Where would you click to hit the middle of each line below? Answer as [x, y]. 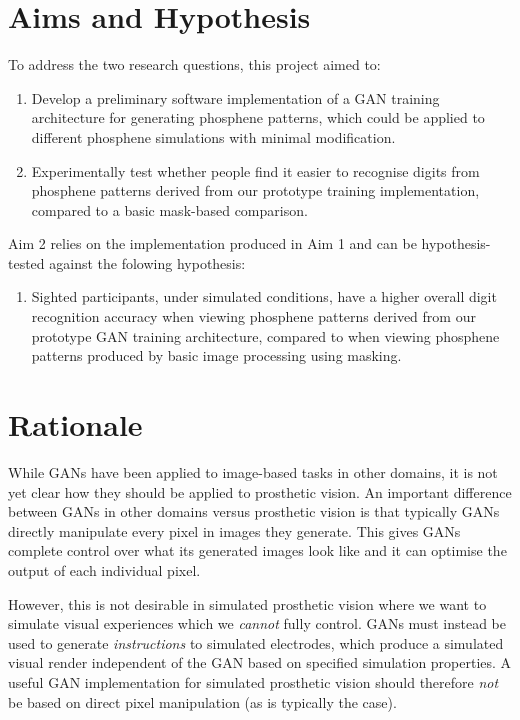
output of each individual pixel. [104, 569]
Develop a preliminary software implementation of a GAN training [235, 97]
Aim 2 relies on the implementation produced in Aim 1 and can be [212, 243]
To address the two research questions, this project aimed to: [194, 64]
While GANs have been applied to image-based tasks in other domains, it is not [253, 471]
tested [26, 262]
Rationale [75, 424]
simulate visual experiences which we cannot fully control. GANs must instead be [257, 623]
